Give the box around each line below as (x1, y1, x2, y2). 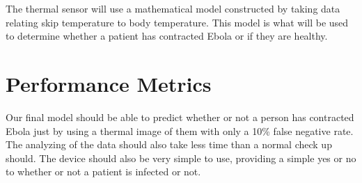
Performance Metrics (6, 69, 212, 97)
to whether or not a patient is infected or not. (6, 164, 201, 179)
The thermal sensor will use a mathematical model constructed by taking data (6, 1, 340, 15)
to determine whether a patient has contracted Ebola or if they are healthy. (6, 29, 328, 43)
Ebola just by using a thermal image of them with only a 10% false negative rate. (6, 123, 354, 138)
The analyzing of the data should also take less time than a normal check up (6, 137, 332, 152)
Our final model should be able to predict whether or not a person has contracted (6, 109, 354, 124)
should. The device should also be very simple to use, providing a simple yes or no (6, 150, 356, 165)
